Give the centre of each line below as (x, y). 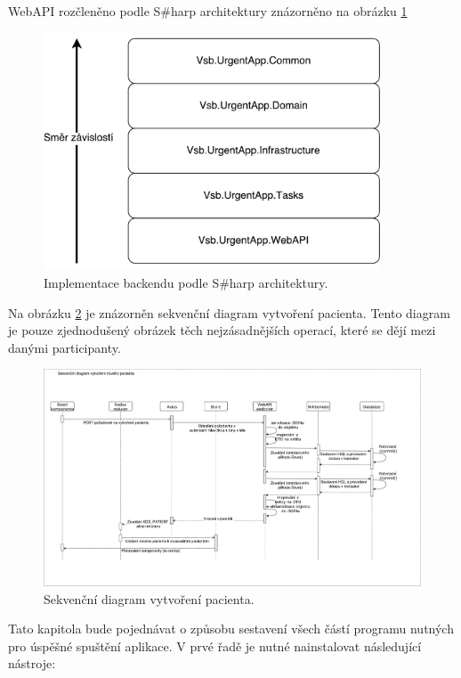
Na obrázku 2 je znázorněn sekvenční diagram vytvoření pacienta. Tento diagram (229, 312)
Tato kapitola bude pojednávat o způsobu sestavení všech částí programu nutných (231, 629)
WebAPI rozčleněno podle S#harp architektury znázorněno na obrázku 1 (208, 11)
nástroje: (32, 663)
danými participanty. (65, 347)
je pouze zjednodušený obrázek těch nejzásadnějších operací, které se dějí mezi (222, 330)
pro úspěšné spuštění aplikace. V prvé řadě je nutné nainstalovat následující (215, 645)
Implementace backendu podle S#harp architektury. (186, 283)
